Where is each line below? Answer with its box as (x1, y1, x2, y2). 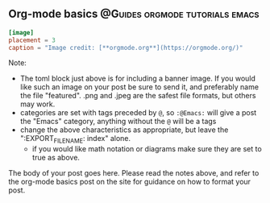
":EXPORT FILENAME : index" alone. (19, 134, 131, 145)
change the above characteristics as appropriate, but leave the (19, 125, 229, 135)
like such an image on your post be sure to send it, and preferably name (19, 82, 260, 92)
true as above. (31, 153, 81, 163)
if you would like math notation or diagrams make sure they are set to (31, 144, 262, 154)
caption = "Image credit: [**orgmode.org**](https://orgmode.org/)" (8, 43, 243, 52)
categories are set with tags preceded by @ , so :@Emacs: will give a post (19, 108, 257, 118)
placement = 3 (8, 36, 56, 44)
